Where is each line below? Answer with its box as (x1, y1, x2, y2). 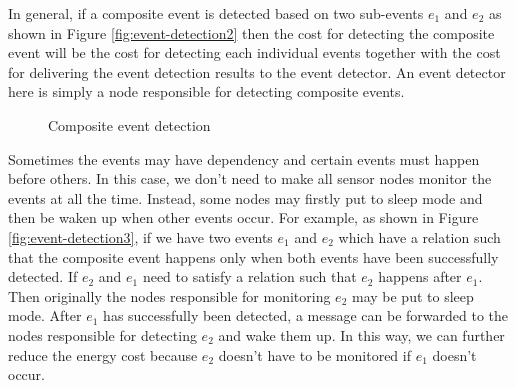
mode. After (8, 305, 82, 326)
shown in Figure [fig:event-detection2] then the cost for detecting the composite (8, 22, 495, 43)
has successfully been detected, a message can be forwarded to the (103, 305, 509, 326)
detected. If (8, 266, 78, 287)
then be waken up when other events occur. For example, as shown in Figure (8, 207, 479, 228)
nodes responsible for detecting (8, 324, 197, 345)
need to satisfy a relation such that (142, 266, 357, 287)
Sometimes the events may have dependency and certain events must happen (8, 148, 480, 169)
